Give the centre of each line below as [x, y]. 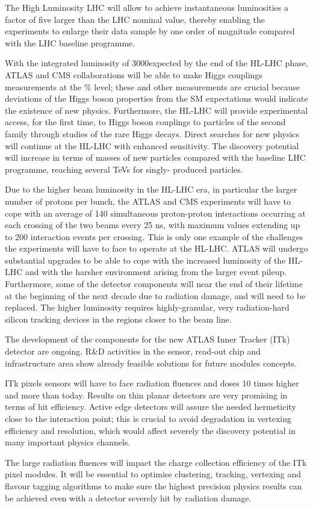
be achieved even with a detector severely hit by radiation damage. [128, 497]
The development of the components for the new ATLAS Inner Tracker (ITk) [147, 339]
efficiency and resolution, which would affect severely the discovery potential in [150, 430]
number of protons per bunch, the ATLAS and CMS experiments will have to [148, 201]
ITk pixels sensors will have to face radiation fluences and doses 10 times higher [152, 383]
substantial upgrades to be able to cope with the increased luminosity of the [145, 260]
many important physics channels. [68, 442]
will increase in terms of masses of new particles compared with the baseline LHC [155, 157]
